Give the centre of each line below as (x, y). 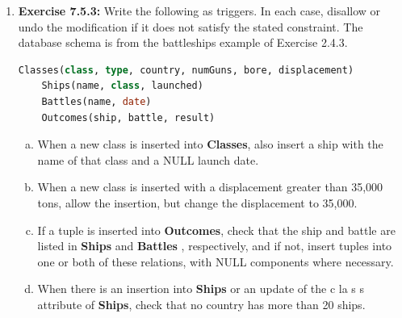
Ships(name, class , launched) (122, 86)
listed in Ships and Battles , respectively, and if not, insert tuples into (215, 246)
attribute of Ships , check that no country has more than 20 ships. (201, 304)
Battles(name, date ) (96, 101)
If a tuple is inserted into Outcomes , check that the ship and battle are (216, 230)
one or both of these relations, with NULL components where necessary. (216, 261)
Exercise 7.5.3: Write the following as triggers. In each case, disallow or (199, 10)
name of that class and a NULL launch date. (148, 159)
